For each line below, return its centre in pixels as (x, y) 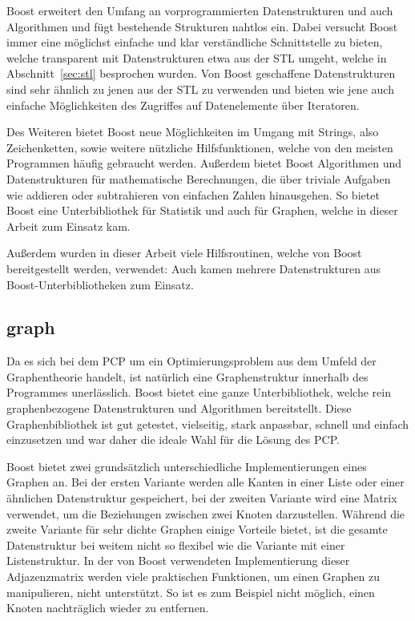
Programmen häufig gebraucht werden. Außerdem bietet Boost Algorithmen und (204, 163)
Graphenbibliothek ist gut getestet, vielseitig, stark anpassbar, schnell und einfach (208, 423)
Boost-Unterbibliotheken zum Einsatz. (100, 284)
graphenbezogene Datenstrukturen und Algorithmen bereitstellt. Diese (179, 408)
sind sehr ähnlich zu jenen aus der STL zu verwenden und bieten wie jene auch (200, 89)
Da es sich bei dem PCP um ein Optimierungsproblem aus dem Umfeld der (191, 361)
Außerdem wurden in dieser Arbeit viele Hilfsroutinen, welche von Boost (184, 253)
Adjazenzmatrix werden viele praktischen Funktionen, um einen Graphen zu (193, 577)
